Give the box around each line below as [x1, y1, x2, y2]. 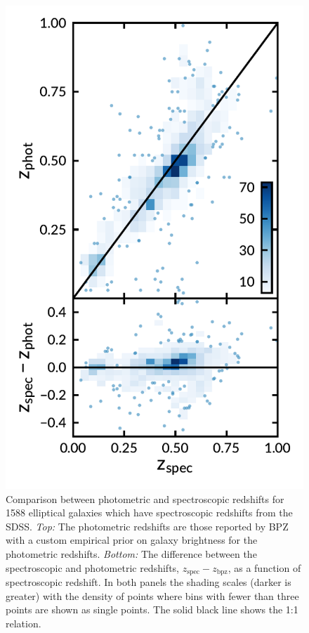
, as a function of [228, 560, 301, 575]
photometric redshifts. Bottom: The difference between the [6, 547, 257, 561]
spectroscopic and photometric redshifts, [6, 560, 179, 575]
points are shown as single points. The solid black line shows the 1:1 [6, 602, 298, 617]
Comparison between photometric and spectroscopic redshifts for [6, 491, 284, 506]
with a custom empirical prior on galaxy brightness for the [6, 533, 258, 547]
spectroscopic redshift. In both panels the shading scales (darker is [6, 575, 291, 589]
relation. [6, 615, 41, 630]
